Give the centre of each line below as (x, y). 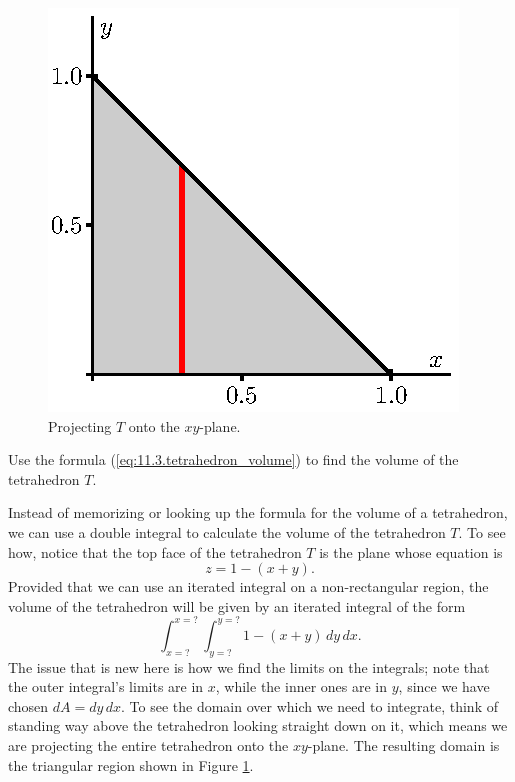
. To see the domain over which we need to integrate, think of (309, 705)
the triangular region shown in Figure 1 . (131, 764)
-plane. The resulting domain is (403, 745)
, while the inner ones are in (301, 686)
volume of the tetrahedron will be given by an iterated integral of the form (237, 605)
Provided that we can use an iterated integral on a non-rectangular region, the (248, 586)
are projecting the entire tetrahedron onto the (148, 745)
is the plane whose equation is (411, 551)
